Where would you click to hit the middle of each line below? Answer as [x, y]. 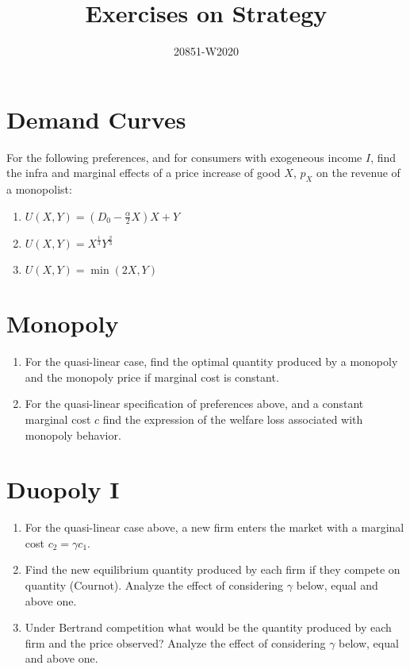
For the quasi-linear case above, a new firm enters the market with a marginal [215, 527]
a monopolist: [39, 189]
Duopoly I [63, 489]
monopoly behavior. [73, 434]
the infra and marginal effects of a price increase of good [144, 173]
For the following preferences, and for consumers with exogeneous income [184, 157]
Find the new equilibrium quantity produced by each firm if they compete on [213, 569]
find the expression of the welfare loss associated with [233, 419]
